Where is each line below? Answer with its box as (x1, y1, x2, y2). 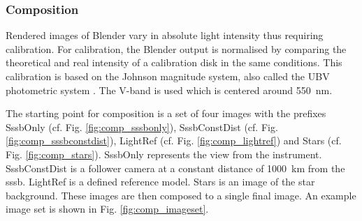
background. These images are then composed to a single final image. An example (6, 188, 356, 202)
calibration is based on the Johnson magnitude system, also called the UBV (6, 69, 330, 83)
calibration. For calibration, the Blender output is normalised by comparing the (6, 41, 347, 56)
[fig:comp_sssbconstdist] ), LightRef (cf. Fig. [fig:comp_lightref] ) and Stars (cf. (6, 133, 342, 148)
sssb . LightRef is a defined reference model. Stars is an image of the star (6, 174, 315, 189)
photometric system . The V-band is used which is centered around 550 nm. (6, 82, 333, 97)
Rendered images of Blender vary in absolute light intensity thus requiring (6, 28, 324, 43)
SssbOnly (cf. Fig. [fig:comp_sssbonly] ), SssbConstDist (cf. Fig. (6, 119, 278, 134)
